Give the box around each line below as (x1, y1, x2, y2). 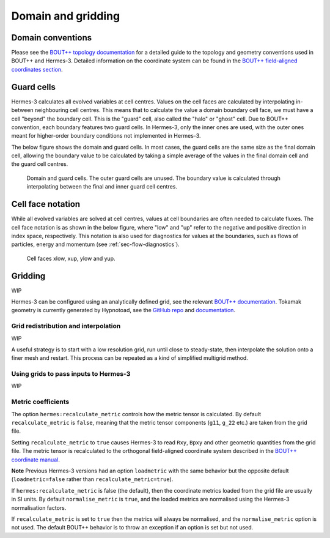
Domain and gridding (11, 9, 120, 23)
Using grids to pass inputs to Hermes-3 (11, 370, 131, 378)
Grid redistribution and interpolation (11, 322, 121, 331)
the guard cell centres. (11, 160, 68, 168)
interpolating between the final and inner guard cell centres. (26, 183, 177, 190)
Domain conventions (11, 32, 92, 43)
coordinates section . (11, 65, 64, 73)
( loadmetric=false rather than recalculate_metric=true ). (11, 476, 174, 483)
